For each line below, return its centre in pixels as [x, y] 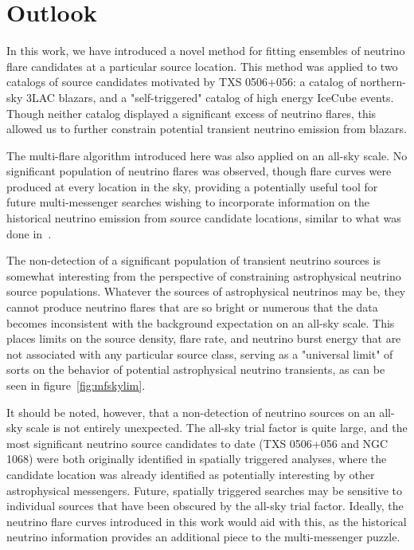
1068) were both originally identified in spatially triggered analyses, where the [197, 459]
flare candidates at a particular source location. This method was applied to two [202, 66]
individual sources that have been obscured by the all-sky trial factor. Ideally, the [205, 506]
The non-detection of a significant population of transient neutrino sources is [193, 260]
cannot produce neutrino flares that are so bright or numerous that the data [192, 307]
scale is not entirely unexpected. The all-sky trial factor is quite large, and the [217, 428]
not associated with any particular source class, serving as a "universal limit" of [200, 354]
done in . [29, 233]
